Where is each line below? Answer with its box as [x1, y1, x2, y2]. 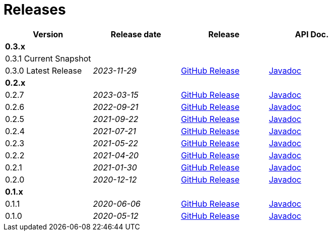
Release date [110, 29, 161, 39]
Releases [4, 1, 66, 18]
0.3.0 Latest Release [5, 65, 82, 76]
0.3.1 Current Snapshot [5, 53, 91, 64]
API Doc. [295, 29, 329, 39]
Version [33, 29, 63, 39]
